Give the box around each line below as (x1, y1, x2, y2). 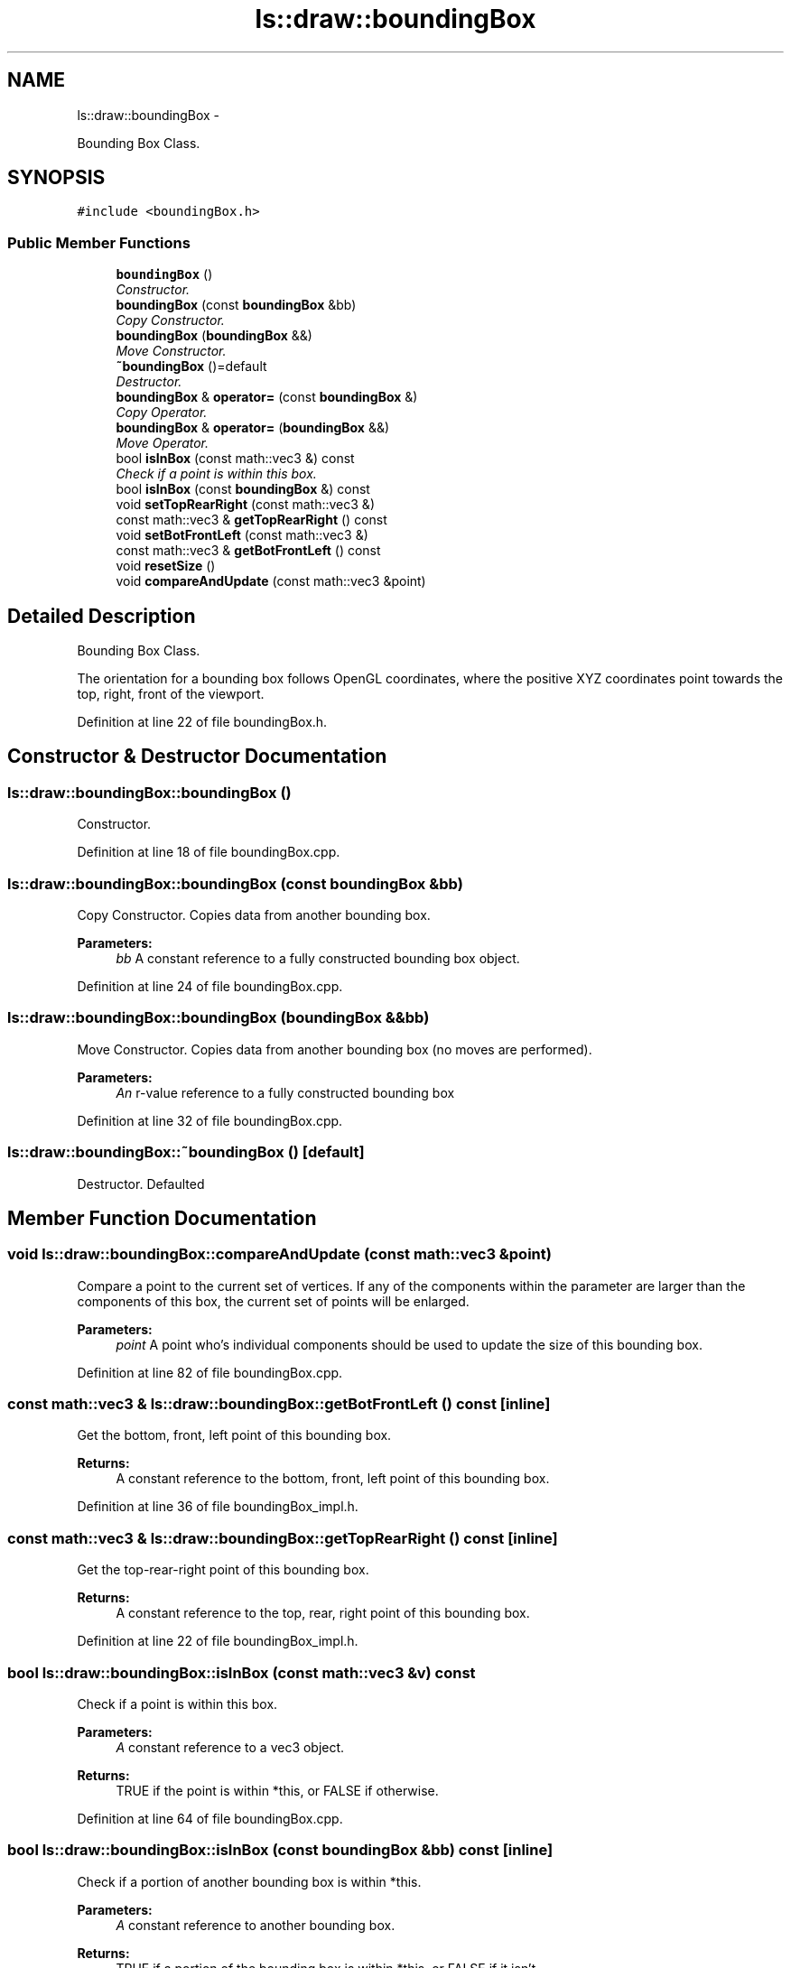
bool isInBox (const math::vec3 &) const (116, 450, 355, 467)
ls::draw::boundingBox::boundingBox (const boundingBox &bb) (7, 874, 463, 893)
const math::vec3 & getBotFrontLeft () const (116, 543, 381, 559)
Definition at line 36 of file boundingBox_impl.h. (77, 1499, 358, 1515)
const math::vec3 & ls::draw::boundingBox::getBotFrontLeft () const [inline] (7, 1395, 551, 1414)
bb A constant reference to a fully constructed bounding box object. (116, 951, 520, 966)
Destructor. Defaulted (77, 1175, 205, 1192)
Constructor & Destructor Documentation (7, 745, 387, 768)
